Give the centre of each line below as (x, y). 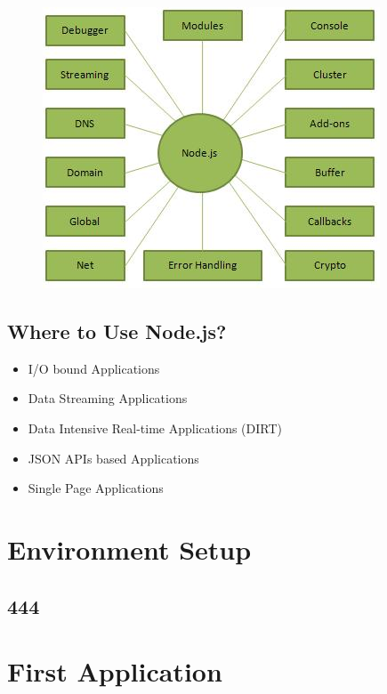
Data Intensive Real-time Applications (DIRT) (155, 428)
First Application (115, 671)
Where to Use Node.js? (117, 331)
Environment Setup (129, 549)
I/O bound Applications (94, 368)
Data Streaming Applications (108, 398)
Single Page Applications (96, 488)
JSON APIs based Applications (113, 458)
